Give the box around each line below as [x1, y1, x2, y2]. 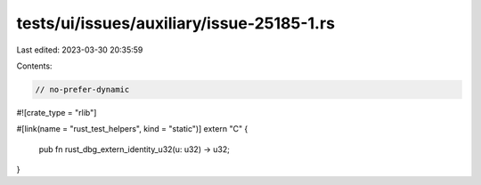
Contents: [16, 60, 53, 71]
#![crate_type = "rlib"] [16, 107, 97, 117]
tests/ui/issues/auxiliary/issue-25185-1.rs [16, 13, 336, 33]
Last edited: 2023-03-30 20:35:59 [16, 44, 143, 55]
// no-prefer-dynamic [35, 84, 130, 94]
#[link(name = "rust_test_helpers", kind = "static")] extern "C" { [16, 124, 249, 134]
